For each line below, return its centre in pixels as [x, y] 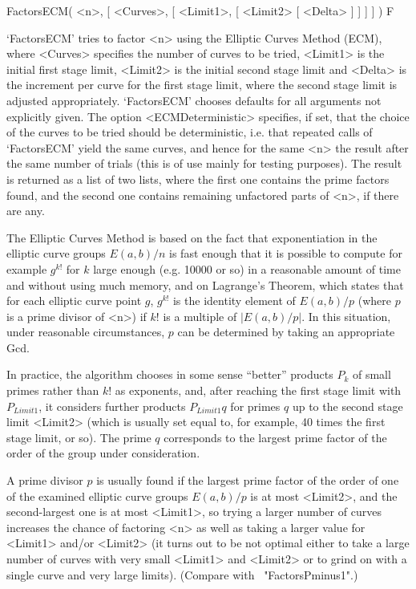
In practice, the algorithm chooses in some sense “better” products [170, 374]
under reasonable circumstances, [86, 332]
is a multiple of [200, 316]
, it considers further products [112, 406]
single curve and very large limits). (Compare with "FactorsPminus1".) [182, 574]
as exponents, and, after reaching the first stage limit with [258, 390]
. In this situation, [346, 316]
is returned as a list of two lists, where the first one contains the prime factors [198, 179]
